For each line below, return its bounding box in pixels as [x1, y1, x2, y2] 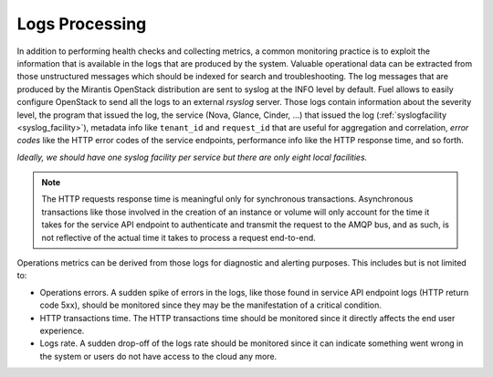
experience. [39, 325, 85, 336]
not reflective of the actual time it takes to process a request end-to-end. [41, 232, 317, 243]
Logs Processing [16, 14, 147, 34]
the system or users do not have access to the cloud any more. [39, 351, 278, 361]
